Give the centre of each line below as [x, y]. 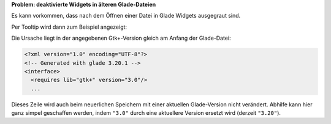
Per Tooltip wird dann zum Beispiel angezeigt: [69, 27]
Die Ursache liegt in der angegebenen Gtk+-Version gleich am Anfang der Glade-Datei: [121, 38]
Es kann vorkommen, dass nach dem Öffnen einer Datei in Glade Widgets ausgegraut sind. [126, 16]
